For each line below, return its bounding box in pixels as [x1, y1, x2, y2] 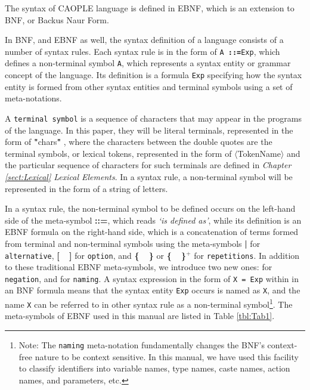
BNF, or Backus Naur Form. [5, 13, 109, 26]
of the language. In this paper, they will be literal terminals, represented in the [5, 123, 293, 136]
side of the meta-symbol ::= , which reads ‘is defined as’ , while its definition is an [5, 213, 302, 226]
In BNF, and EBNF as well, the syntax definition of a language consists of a [5, 33, 284, 46]
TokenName [237, 147, 281, 159]
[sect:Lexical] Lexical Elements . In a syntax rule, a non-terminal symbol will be [5, 170, 293, 182]
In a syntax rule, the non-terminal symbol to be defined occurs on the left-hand [5, 202, 296, 215]
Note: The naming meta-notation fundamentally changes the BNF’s [18, 339, 265, 351]
